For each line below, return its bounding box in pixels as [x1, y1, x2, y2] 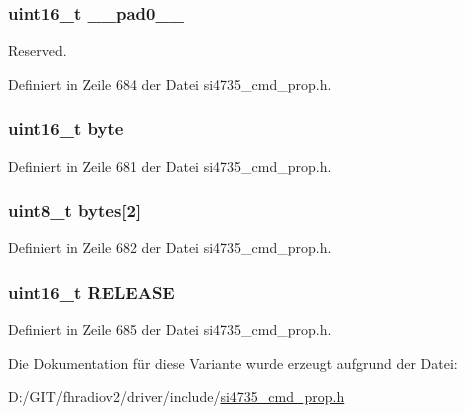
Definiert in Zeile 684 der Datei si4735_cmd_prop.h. [8, 73, 332, 94]
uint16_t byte [8, 116, 124, 141]
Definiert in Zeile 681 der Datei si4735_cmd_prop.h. [8, 155, 332, 176]
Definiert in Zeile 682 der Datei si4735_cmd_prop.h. [8, 237, 332, 258]
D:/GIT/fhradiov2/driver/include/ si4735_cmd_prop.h [8, 386, 345, 407]
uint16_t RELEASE [8, 279, 175, 304]
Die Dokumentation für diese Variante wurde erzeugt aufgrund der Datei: [8, 352, 458, 373]
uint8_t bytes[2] [8, 198, 142, 223]
